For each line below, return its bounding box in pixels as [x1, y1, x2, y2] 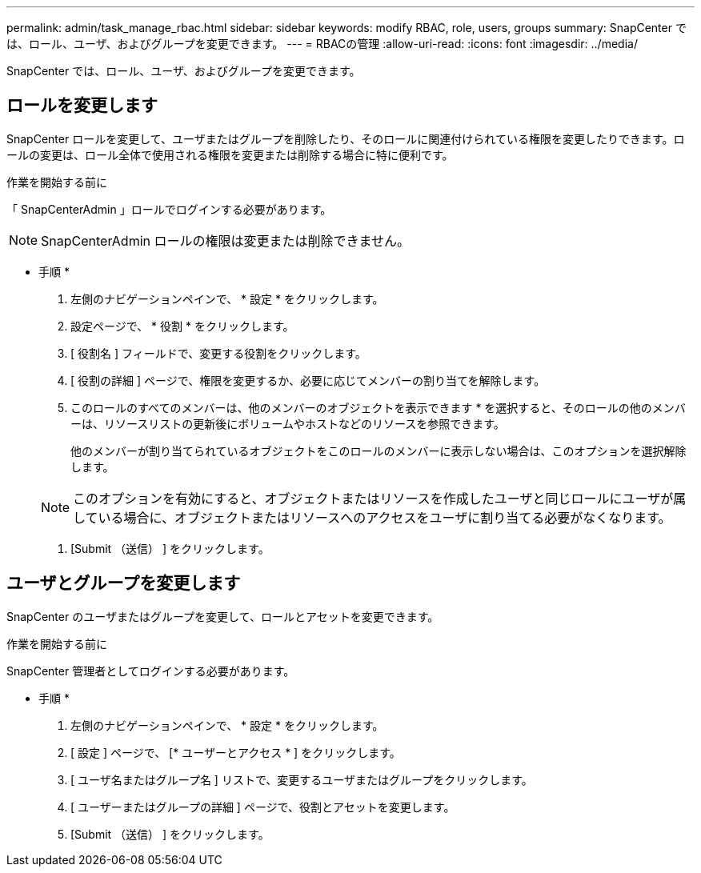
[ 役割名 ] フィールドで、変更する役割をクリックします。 [70, 346, 367, 360]
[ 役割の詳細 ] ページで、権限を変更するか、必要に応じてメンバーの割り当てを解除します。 [70, 373, 546, 387]
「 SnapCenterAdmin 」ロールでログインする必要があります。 [6, 202, 332, 216]
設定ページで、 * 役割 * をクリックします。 [70, 318, 294, 333]
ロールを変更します [6, 95, 158, 116]
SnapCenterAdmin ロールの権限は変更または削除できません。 [41, 232, 411, 249]
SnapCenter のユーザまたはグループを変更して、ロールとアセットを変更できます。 [6, 609, 439, 623]
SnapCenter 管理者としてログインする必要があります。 [6, 663, 295, 678]
